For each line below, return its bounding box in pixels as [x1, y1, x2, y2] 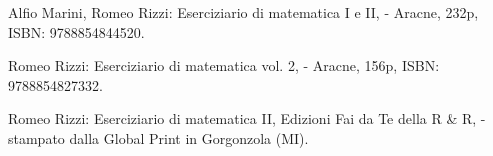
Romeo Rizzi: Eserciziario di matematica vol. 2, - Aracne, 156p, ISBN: [8, 55, 440, 76]
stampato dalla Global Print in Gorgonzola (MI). [8, 127, 309, 148]
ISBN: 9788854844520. [8, 21, 145, 42]
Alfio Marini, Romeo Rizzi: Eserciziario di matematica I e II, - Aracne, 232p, [8, 2, 479, 22]
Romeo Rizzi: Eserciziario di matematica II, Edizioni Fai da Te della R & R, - [8, 108, 486, 129]
